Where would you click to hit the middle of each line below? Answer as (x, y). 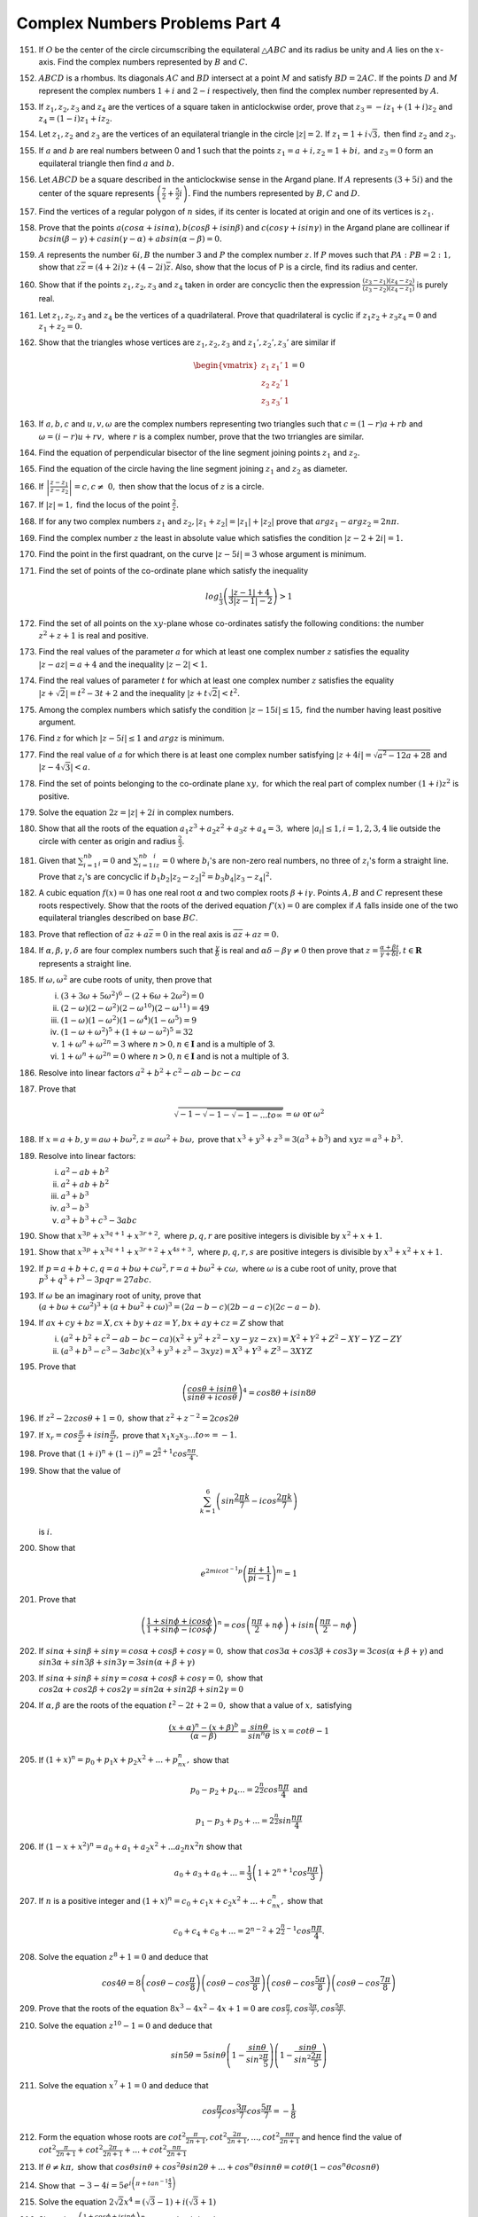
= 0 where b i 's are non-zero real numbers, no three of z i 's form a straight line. (305, 862)
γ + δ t (389, 954)
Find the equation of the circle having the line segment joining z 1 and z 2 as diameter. (193, 470)
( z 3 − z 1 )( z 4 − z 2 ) (389, 281)
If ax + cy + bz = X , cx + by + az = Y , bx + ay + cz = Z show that (161, 1322)
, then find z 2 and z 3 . (417, 135)
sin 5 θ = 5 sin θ (198, 2056)
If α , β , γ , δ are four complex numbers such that (126, 950)
